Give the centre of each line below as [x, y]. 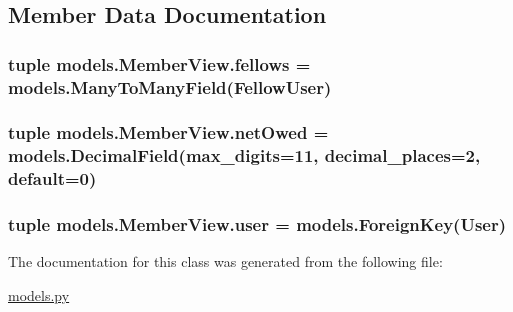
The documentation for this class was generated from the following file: [225, 261]
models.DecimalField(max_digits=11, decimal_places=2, [244, 155]
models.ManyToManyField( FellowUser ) [170, 86]
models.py [39, 295]
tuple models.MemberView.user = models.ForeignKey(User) [257, 224]
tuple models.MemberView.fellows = [159, 63]
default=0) [52, 178]
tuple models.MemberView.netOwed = [168, 132]
